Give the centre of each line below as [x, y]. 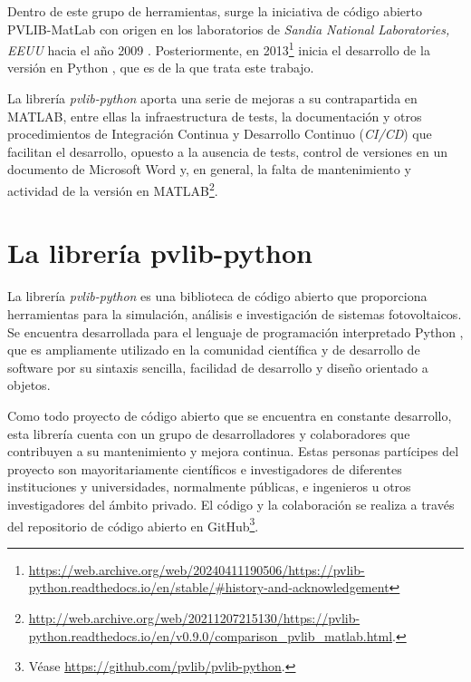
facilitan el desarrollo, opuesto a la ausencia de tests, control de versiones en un [227, 151]
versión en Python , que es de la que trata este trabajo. [161, 68]
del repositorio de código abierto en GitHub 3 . [133, 524]
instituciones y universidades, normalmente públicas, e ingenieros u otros [209, 487]
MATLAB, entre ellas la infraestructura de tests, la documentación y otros [215, 116]
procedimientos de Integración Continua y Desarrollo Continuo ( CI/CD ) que [220, 134]
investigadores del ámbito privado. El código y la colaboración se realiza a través [231, 504]
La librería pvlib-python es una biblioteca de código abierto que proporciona [217, 296]
